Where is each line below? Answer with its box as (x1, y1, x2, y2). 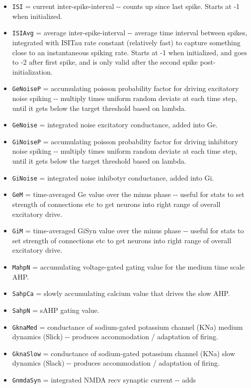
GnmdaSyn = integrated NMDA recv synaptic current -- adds (12, 375, 196, 385)
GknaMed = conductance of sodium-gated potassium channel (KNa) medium (12, 321, 243, 332)
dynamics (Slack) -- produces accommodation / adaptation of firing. (12, 358, 220, 368)
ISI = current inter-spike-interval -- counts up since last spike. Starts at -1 (12, 1, 240, 11)
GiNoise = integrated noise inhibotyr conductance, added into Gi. (12, 172, 214, 183)
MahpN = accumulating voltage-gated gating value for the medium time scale (12, 261, 245, 272)
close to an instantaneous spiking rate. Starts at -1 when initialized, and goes (12, 47, 248, 57)
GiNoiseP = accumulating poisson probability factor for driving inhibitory (12, 136, 239, 146)
